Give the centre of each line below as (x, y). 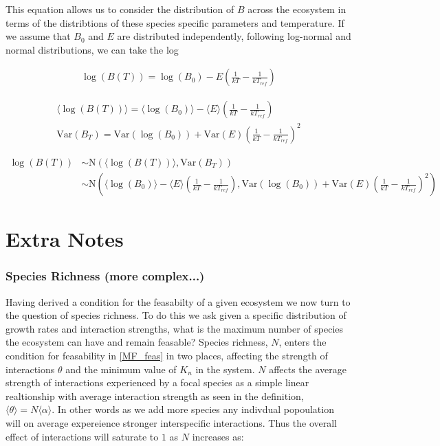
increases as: (218, 436)
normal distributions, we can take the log (92, 49)
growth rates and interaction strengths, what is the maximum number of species (175, 328)
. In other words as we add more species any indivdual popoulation (193, 409)
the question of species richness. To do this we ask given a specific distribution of (176, 315)
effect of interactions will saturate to (82, 436)
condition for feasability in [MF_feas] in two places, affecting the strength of (167, 355)
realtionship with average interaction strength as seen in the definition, (155, 395)
